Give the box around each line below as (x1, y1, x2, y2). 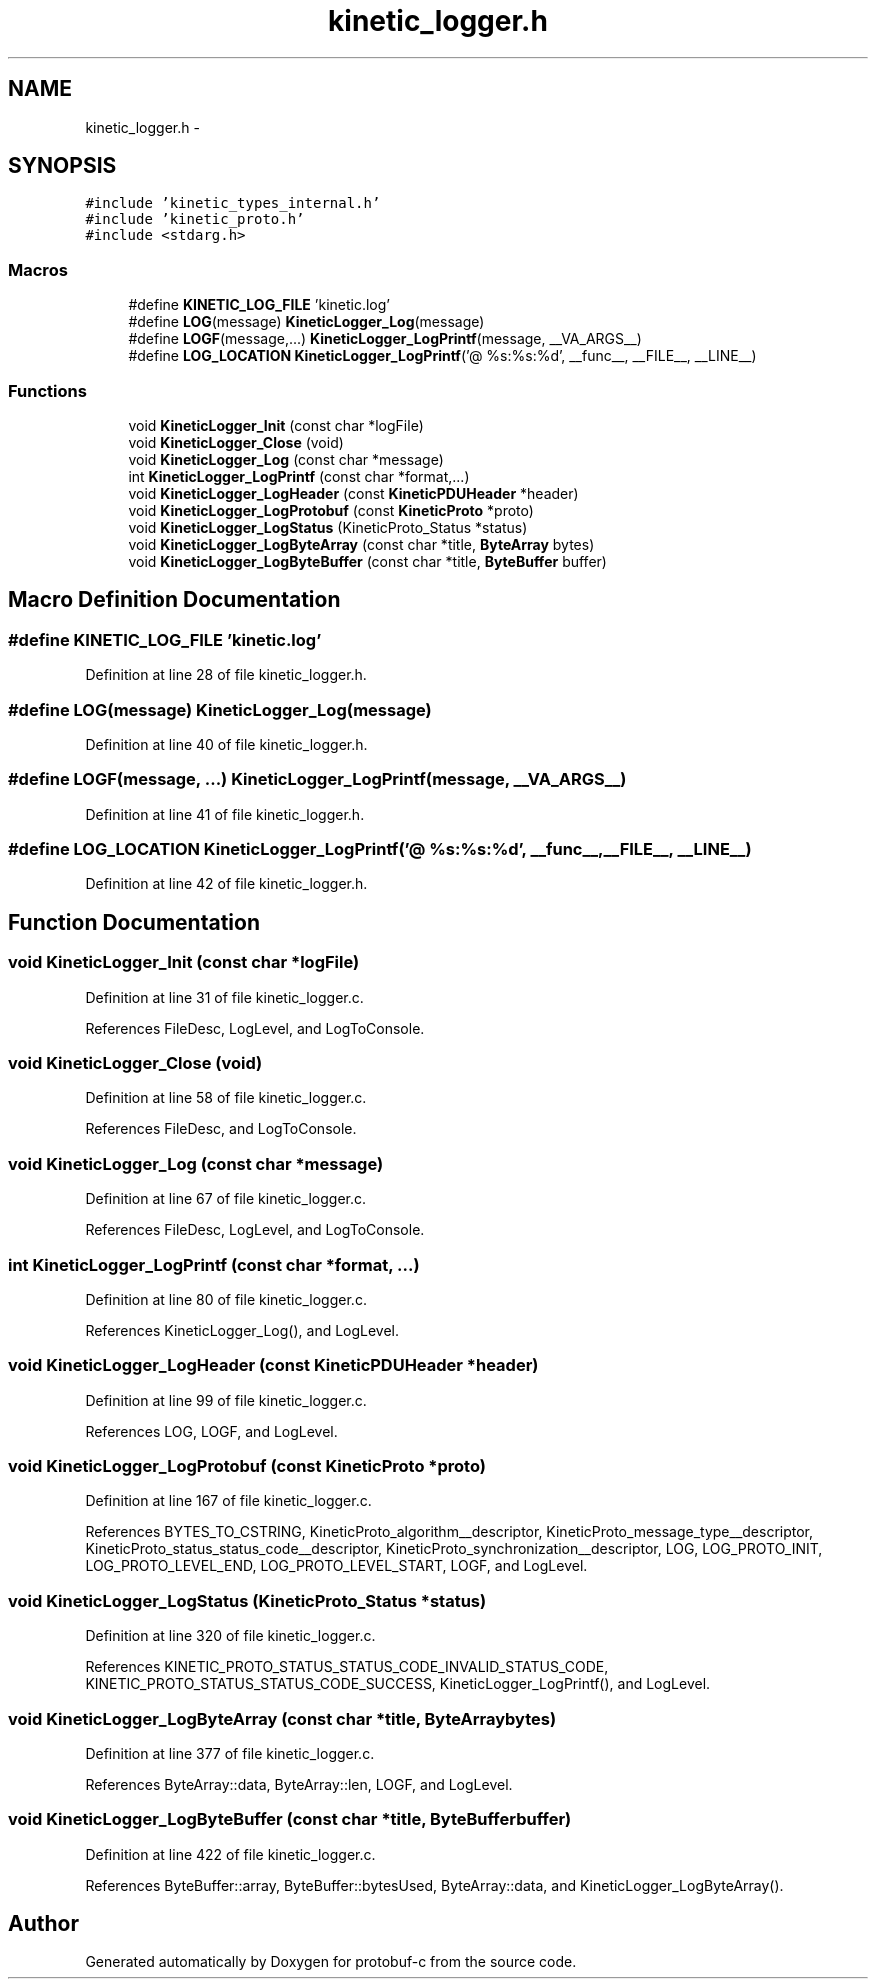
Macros (8, 259, 68, 280)
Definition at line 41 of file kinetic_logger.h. (85, 805, 365, 823)
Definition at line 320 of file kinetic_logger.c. (85, 1627, 376, 1645)
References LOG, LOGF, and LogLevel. (85, 1422, 338, 1440)
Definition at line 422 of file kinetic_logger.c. (85, 1845, 376, 1863)
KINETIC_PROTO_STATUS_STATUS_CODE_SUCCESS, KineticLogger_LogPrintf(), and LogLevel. (85, 1675, 711, 1693)
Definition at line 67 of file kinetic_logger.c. (85, 1190, 367, 1208)
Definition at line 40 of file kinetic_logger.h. (85, 735, 368, 753)
